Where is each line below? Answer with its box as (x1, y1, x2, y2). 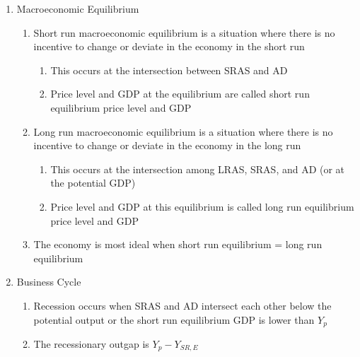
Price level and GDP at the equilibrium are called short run (50, 86, 310, 101)
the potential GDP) (50, 175, 136, 190)
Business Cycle (16, 274, 81, 289)
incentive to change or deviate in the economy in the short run (33, 39, 305, 54)
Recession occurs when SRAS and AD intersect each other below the (33, 298, 332, 312)
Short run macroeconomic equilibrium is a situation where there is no (33, 25, 335, 40)
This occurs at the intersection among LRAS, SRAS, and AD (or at (50, 161, 345, 176)
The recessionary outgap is (33, 336, 149, 351)
